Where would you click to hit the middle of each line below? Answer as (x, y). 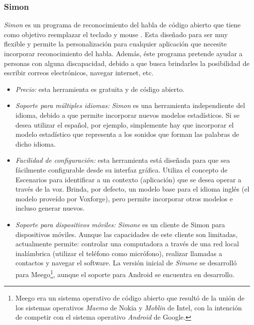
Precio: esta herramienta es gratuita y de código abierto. (100, 89)
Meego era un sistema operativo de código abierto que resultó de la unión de (130, 298)
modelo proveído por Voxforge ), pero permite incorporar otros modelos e (124, 198)
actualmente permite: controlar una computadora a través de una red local (127, 244)
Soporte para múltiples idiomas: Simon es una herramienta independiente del (130, 105)
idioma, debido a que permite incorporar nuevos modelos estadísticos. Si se (127, 115)
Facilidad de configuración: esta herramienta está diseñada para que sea (123, 160)
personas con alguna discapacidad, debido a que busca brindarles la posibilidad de (127, 63)
